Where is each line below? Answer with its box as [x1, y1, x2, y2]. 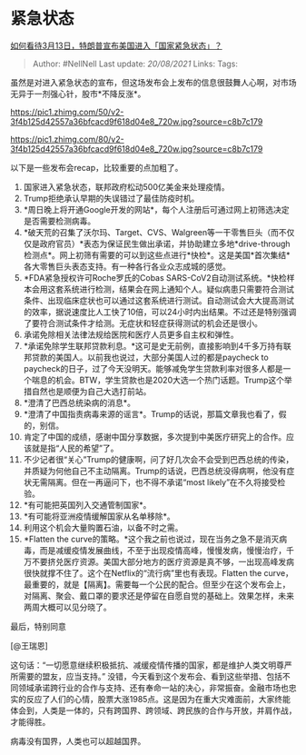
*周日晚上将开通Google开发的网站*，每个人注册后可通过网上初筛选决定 [23, 204, 290, 214]
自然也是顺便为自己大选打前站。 [31, 385, 152, 396]
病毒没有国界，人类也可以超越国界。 [10, 735, 146, 746]
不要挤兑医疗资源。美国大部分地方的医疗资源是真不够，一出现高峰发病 [31, 556, 294, 567]
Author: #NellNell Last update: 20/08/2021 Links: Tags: [32, 58, 239, 69]
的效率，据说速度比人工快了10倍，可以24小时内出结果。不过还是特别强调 [23, 306, 297, 317]
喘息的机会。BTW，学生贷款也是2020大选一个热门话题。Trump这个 [31, 374, 285, 385]
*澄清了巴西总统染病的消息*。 [23, 397, 135, 408]
